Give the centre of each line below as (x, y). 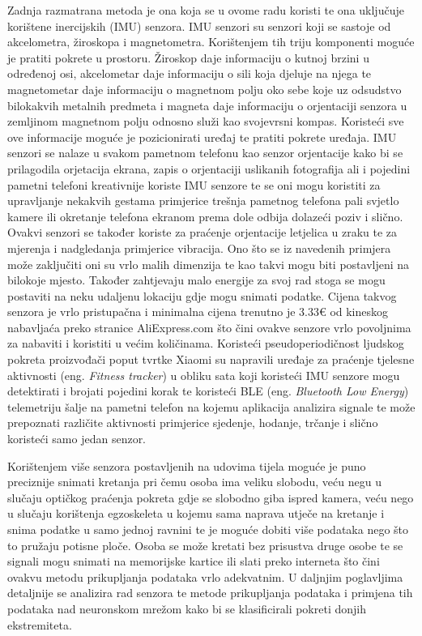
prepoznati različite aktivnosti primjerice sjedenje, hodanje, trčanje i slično (193, 423)
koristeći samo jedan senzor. (77, 439)
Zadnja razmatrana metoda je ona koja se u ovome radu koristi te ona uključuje (206, 10)
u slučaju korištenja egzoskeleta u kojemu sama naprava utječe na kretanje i (196, 513)
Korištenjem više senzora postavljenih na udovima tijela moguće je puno (187, 465)
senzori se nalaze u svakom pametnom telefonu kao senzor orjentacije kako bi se (205, 153)
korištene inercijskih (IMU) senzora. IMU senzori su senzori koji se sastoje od (199, 26)
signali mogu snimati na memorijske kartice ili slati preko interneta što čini (194, 561)
